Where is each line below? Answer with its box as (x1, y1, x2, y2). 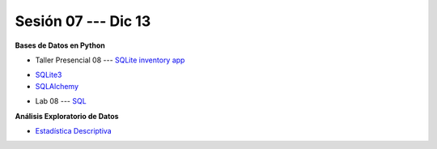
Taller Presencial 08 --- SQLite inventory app (35, 55, 185, 65)
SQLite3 (35, 70, 62, 80)
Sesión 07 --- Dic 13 (15, 12, 151, 30)
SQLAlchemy (35, 81, 79, 91)
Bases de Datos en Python (15, 40, 105, 50)
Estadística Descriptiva (35, 126, 112, 135)
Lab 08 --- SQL (35, 96, 87, 106)
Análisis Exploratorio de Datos (15, 111, 119, 121)
